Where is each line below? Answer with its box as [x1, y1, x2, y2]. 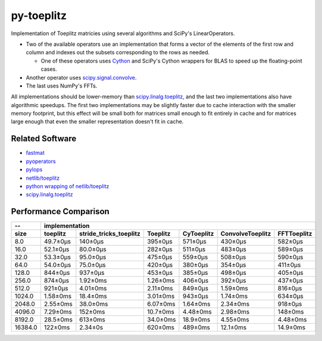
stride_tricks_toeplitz [79, 230, 141, 238]
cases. [40, 65, 57, 73]
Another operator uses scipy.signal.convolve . [26, 74, 137, 81]
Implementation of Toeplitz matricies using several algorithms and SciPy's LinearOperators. [11, 30, 235, 37]
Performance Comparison [11, 207, 110, 217]
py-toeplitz [11, 9, 67, 22]
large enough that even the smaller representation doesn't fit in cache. [11, 118, 184, 125]
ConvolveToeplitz [220, 230, 271, 238]
